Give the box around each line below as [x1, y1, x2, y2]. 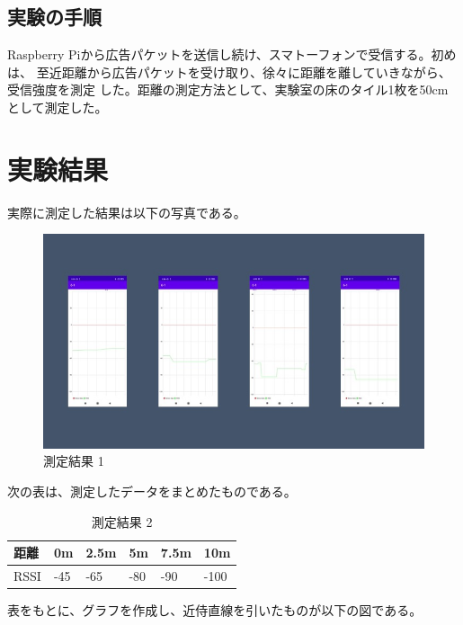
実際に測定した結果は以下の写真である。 [7, 202, 246, 221]
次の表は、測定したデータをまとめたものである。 [7, 481, 297, 500]
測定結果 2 [91, 512, 153, 531]
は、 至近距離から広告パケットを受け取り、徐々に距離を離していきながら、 [7, 62, 451, 81]
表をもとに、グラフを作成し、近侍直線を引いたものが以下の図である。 [7, 601, 423, 620]
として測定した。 [7, 97, 108, 116]
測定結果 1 [43, 451, 104, 470]
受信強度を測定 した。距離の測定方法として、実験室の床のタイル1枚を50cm [7, 80, 449, 99]
